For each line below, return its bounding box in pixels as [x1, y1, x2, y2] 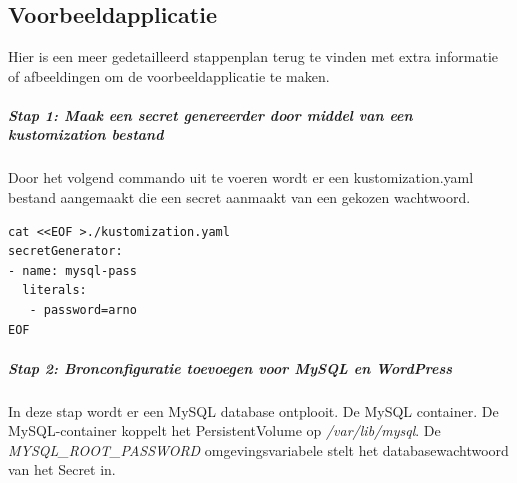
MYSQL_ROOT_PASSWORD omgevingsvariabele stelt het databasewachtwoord [8, 439, 509, 460]
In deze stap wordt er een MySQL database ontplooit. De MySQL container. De [8, 400, 499, 421]
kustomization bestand [8, 124, 164, 145]
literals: [22, 283, 87, 298]
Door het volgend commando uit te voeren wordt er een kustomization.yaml [8, 167, 474, 188]
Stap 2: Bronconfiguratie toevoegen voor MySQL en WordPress [8, 357, 453, 378]
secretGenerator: [8, 244, 123, 259]
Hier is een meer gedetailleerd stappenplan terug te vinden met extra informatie [8, 46, 498, 66]
